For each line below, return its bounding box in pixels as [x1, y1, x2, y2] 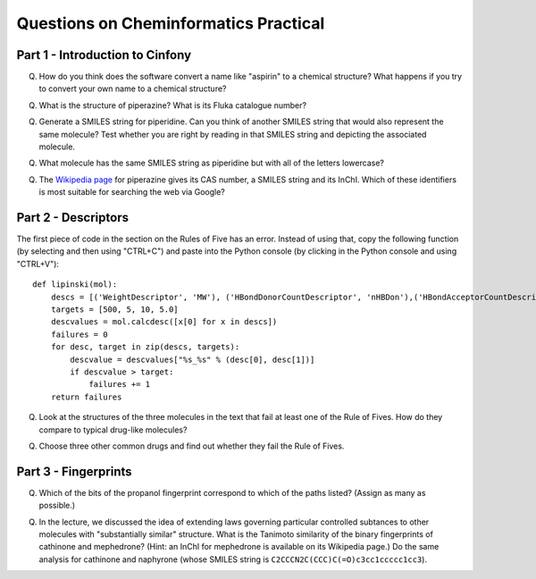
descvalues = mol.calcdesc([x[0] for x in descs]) [50, 317, 278, 327]
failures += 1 [88, 380, 151, 390]
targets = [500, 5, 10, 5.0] [50, 305, 179, 315]
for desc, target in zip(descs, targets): [50, 342, 240, 352]
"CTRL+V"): [16, 258, 60, 269]
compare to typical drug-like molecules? [38, 424, 188, 435]
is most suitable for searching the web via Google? [38, 187, 225, 197]
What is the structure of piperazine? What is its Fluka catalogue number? [38, 99, 307, 111]
